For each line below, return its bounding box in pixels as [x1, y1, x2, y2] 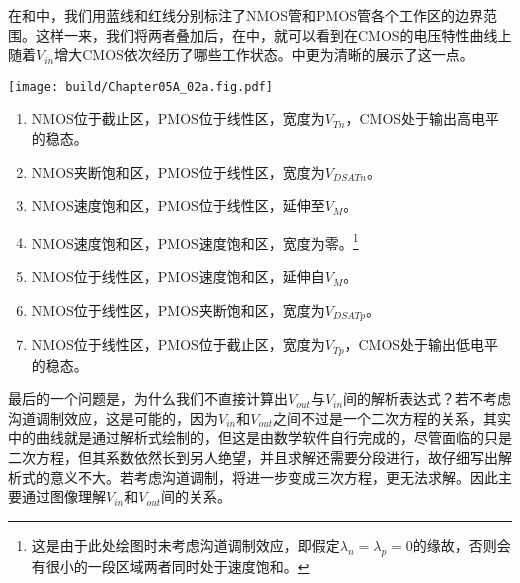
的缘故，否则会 [412, 534, 511, 555]
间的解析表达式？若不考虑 [343, 388, 512, 409]
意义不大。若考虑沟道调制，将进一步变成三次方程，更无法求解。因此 [49, 466, 498, 487]
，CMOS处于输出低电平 [344, 334, 499, 355]
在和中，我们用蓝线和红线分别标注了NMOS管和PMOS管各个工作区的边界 [8, 5, 484, 25]
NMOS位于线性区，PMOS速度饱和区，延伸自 [31, 266, 325, 287]
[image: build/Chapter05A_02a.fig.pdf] [8, 79, 273, 94]
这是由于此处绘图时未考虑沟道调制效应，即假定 [31, 534, 340, 555]
